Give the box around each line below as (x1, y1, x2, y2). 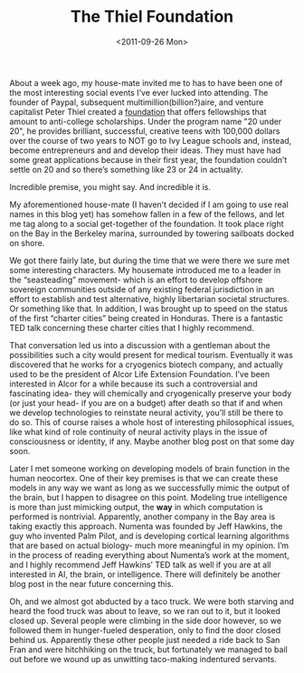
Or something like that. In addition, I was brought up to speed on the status (9, 303, 288, 314)
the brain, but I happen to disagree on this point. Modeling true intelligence (9, 491, 288, 503)
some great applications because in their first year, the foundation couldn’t (9, 154, 288, 165)
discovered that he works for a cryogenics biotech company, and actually (9, 359, 283, 370)
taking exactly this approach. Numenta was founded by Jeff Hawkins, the (9, 520, 283, 531)
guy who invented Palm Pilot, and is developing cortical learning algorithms (9, 530, 290, 541)
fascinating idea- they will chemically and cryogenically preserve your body (9, 387, 292, 399)
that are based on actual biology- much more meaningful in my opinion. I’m (9, 540, 290, 551)
